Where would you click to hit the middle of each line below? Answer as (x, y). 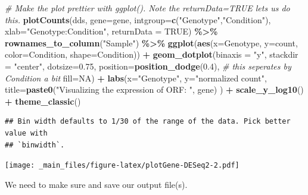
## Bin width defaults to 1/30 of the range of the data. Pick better (148, 122)
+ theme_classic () (43, 101)
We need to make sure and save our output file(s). (96, 184)
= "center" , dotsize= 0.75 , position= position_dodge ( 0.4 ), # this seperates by (148, 66)
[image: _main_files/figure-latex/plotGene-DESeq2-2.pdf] (122, 166)
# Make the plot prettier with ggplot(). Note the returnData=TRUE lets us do (147, 8)
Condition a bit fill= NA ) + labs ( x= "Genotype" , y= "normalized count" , (136, 78)
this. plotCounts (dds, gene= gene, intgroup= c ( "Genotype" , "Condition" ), (138, 19)
